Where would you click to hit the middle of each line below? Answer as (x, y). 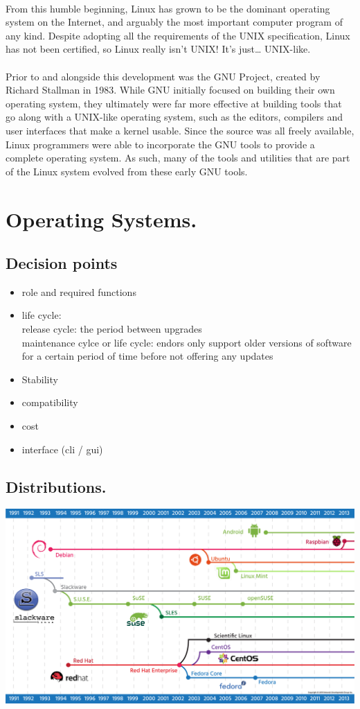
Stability (40, 379)
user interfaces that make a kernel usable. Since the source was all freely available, (180, 130)
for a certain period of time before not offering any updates (147, 356)
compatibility (50, 402)
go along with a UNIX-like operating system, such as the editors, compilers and (174, 117)
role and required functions (79, 291)
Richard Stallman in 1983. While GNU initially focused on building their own (170, 90)
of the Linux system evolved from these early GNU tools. (127, 171)
